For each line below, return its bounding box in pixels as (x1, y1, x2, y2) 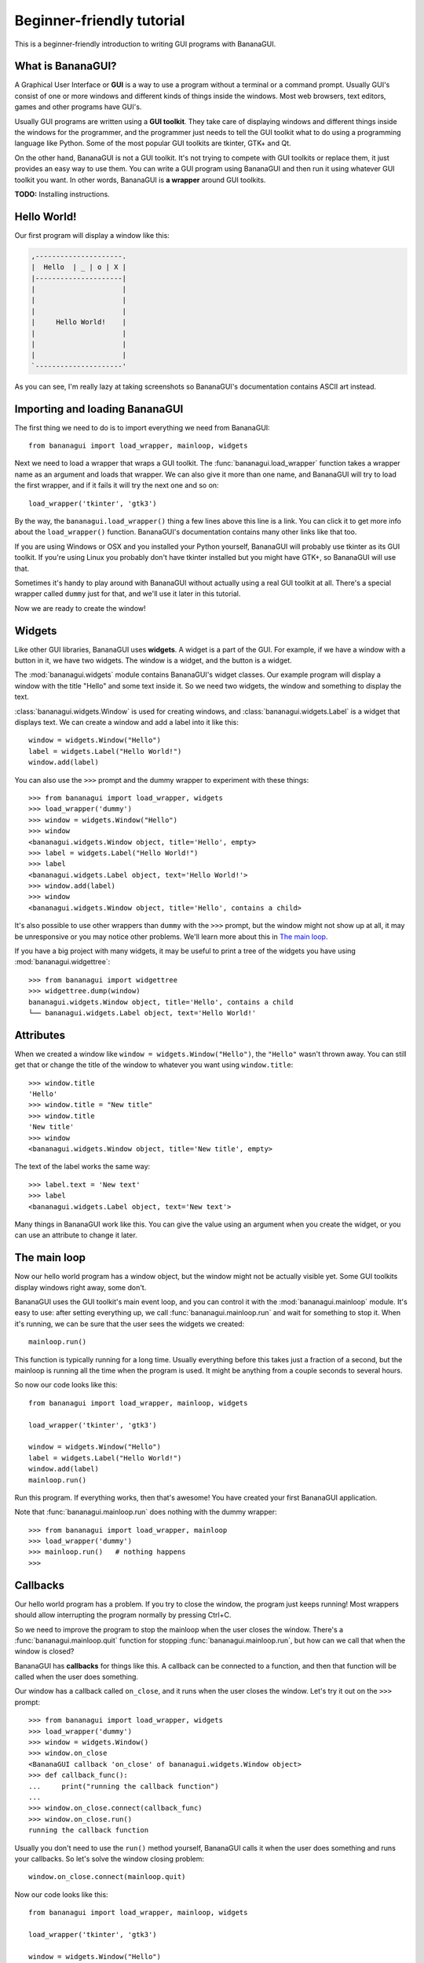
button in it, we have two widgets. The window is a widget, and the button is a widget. (14, 656, 292, 665)
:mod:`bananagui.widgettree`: (14, 957, 111, 967)
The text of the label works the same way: (14, 1162, 151, 1172)
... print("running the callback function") (28, 1782, 219, 1790)
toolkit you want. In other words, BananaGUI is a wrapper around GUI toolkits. (14, 175, 266, 185)
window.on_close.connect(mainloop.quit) (28, 1873, 186, 1881)
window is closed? (14, 1647, 75, 1656)
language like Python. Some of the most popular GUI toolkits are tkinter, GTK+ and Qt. (14, 138, 291, 148)
